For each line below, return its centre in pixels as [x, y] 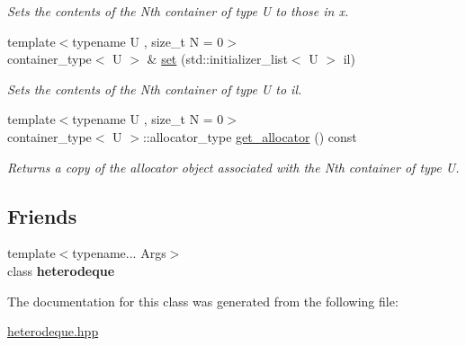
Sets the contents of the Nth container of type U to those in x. [178, 11]
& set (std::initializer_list [217, 59]
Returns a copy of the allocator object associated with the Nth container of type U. [233, 167]
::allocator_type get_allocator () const [250, 136]
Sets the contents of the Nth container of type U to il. [155, 89]
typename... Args [119, 253]
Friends [42, 215]
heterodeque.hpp [53, 331]
